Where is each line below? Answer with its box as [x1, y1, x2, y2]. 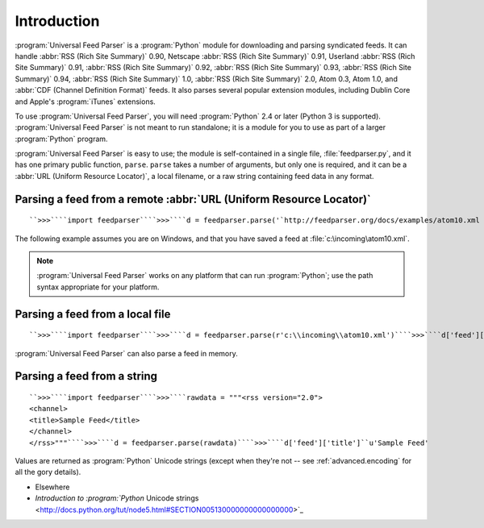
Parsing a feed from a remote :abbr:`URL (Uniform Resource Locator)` [15, 192, 371, 206]
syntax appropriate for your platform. [36, 282, 160, 292]
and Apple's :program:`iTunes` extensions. [15, 97, 156, 106]
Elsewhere [35, 482, 70, 492]
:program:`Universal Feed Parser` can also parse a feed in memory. [15, 348, 238, 358]
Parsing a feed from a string [15, 369, 157, 383]
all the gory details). [15, 468, 81, 477]
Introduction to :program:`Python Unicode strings [35, 493, 199, 503]
